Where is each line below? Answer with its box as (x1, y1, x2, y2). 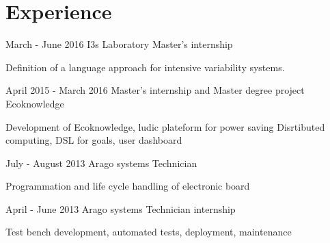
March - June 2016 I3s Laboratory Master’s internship (5, 37, 233, 51)
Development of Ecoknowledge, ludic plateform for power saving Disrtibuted (5, 119, 325, 133)
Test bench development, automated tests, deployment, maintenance (5, 225, 292, 239)
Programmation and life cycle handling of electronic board (5, 179, 250, 193)
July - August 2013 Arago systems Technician (5, 155, 197, 170)
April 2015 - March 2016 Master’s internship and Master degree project (5, 83, 305, 97)
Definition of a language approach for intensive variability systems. (5, 60, 285, 74)
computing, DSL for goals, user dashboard (5, 133, 182, 147)
